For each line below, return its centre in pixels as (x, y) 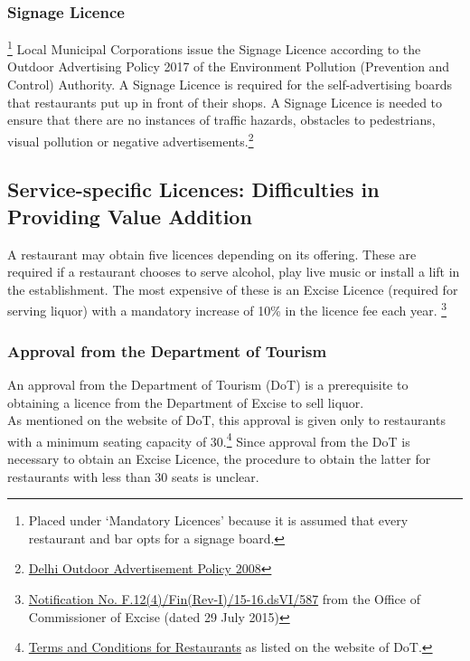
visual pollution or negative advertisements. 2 (131, 139)
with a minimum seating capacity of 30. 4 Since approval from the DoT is (209, 439)
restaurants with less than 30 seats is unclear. (133, 476)
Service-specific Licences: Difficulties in (193, 189)
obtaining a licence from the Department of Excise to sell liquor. (186, 402)
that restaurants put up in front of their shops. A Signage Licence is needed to (225, 102)
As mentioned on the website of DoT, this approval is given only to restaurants (226, 420)
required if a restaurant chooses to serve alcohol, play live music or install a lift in (234, 272)
